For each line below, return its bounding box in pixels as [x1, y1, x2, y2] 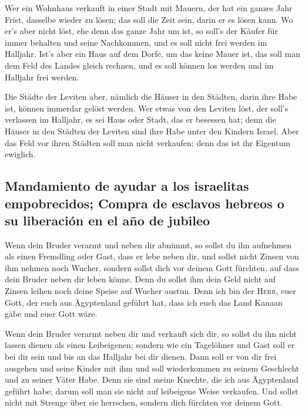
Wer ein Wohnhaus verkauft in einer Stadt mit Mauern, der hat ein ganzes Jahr [5, 2, 293, 13]
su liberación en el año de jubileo [5, 211, 210, 229]
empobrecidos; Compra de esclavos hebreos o [5, 194, 284, 212]
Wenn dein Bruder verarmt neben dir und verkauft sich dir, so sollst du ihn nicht [5, 327, 297, 339]
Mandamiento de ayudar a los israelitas [5, 177, 249, 195]
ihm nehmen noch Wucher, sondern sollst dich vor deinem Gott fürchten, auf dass [5, 261, 299, 273]
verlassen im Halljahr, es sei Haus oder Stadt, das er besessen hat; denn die [5, 113, 276, 126]
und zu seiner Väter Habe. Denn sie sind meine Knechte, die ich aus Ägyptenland [5, 373, 299, 386]
